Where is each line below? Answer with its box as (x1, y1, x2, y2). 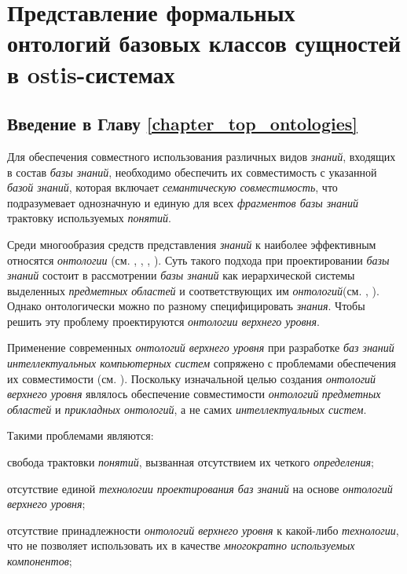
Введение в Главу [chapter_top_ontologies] (7, 112, 357, 136)
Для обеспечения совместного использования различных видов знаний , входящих (7, 148, 396, 164)
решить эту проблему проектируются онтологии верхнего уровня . (7, 313, 320, 329)
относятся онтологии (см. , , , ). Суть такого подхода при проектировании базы (7, 251, 390, 268)
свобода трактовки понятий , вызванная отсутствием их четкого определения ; (7, 454, 374, 470)
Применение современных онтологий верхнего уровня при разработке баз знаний (7, 339, 394, 356)
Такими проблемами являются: (7, 427, 154, 444)
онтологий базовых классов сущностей (7, 27, 401, 59)
